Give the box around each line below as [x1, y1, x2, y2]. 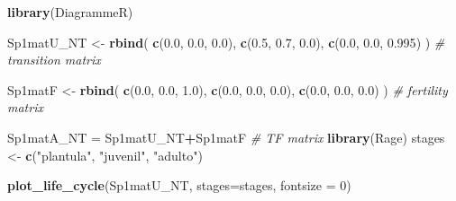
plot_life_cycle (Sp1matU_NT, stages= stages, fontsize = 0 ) [7, 176, 351, 195]
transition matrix [7, 50, 101, 69]
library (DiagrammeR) [7, 3, 133, 21]
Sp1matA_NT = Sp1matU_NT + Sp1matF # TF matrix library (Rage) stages [7, 127, 445, 146]
